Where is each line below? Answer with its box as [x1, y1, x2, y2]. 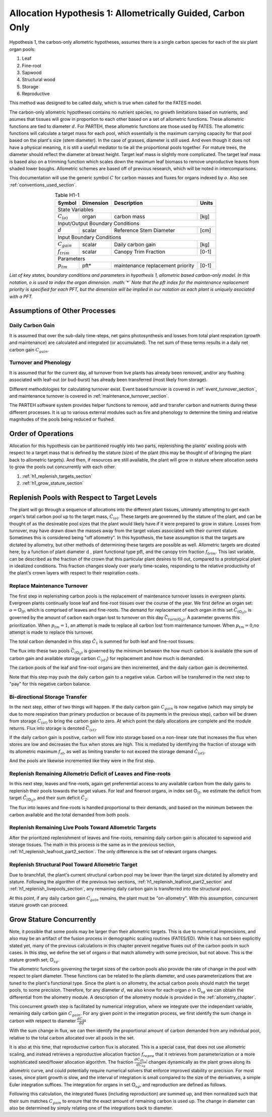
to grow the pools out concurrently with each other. [9, 464, 116, 470]
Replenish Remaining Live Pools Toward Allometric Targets [9, 824, 156, 831]
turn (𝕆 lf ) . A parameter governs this [168, 615, 240, 623]
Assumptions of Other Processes [9, 307, 116, 315]
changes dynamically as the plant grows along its [148, 1059, 251, 1065]
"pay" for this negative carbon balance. [9, 681, 91, 687]
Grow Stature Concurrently [9, 915, 96, 924]
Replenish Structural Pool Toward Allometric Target [9, 861, 138, 868]
